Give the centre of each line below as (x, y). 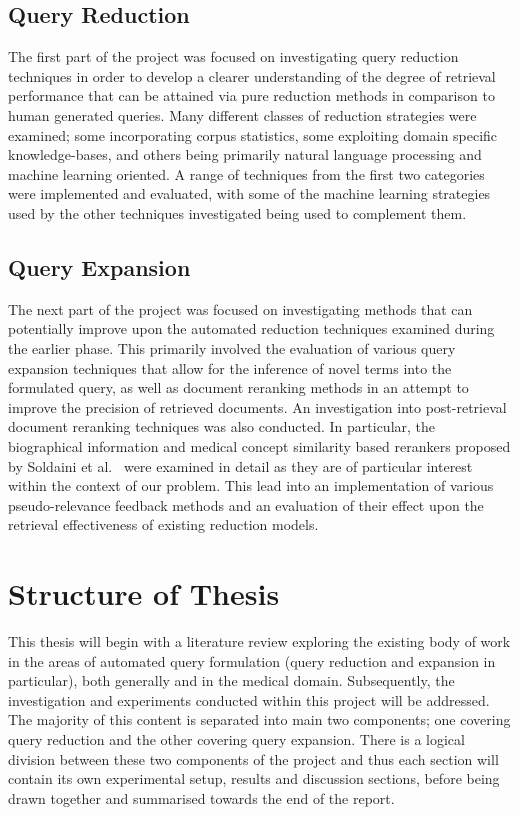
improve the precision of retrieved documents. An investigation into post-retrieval (257, 406)
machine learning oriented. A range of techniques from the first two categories (246, 173)
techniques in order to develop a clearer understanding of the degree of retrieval (252, 75)
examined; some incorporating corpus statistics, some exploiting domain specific (253, 134)
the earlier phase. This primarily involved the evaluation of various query (232, 347)
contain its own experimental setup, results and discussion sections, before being (254, 778)
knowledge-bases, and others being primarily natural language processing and (245, 154)
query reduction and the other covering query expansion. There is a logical (236, 738)
